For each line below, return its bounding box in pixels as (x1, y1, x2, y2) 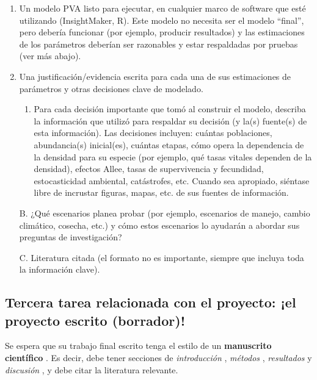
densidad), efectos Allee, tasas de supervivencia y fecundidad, (34, 162, 264, 175)
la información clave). (19, 263, 100, 276)
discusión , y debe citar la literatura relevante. (5, 363, 178, 376)
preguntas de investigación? (19, 231, 122, 243)
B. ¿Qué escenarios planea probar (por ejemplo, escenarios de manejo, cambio (19, 206, 310, 219)
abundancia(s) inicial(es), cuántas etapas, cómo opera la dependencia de (34, 138, 304, 151)
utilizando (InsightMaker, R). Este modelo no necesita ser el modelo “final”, (19, 13, 304, 26)
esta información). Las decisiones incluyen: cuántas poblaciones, (34, 126, 272, 139)
